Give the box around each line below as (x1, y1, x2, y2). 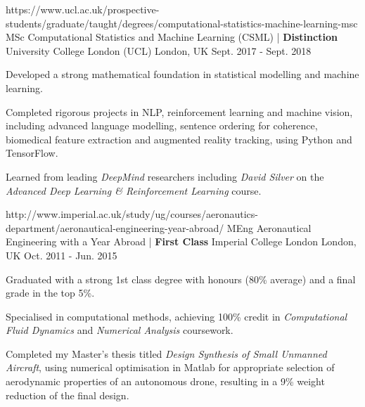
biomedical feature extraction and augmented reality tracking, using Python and (6, 131, 352, 146)
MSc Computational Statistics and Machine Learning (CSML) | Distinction (6, 30, 338, 44)
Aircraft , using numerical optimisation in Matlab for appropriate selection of (6, 360, 335, 375)
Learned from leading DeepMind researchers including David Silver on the (6, 169, 324, 183)
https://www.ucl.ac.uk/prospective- (6, 2, 160, 16)
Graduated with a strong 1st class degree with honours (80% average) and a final (6, 271, 356, 286)
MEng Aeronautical (226, 220, 312, 235)
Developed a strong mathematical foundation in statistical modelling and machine (6, 67, 359, 82)
